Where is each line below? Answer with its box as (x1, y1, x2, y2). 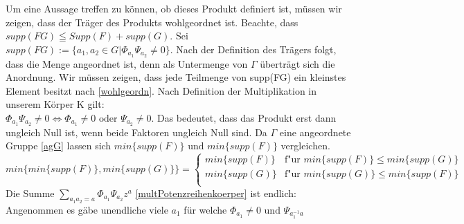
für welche (184, 202, 227, 216)
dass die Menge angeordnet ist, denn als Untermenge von (6, 56, 248, 71)
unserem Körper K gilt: (6, 97, 105, 111)
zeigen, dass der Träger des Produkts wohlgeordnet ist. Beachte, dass (6, 15, 298, 29)
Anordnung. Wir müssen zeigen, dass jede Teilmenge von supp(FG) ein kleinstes (6, 70, 346, 84)
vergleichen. (280, 138, 330, 153)
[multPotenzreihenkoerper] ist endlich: (135, 185, 296, 200)
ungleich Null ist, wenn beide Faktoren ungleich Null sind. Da (6, 124, 267, 139)
